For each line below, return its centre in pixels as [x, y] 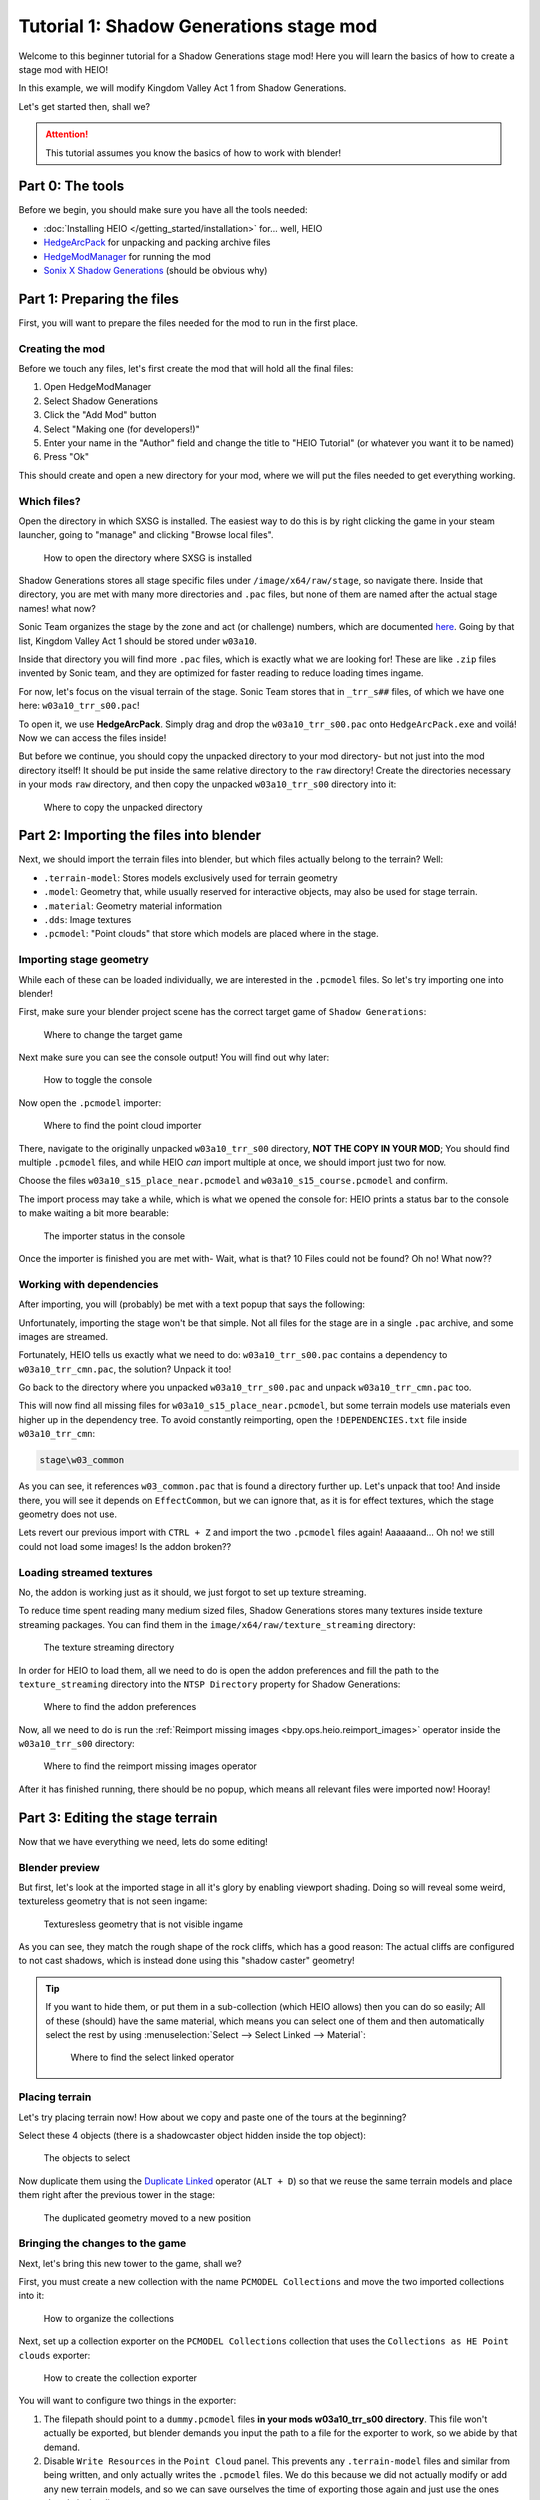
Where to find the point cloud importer [122, 1126]
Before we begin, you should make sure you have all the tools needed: [163, 210]
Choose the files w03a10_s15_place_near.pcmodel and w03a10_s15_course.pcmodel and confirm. [233, 1181]
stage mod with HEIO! [63, 69]
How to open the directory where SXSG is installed [147, 557]
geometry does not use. [67, 1514]
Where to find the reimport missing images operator [150, 1766]
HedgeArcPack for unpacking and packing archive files [157, 242]
